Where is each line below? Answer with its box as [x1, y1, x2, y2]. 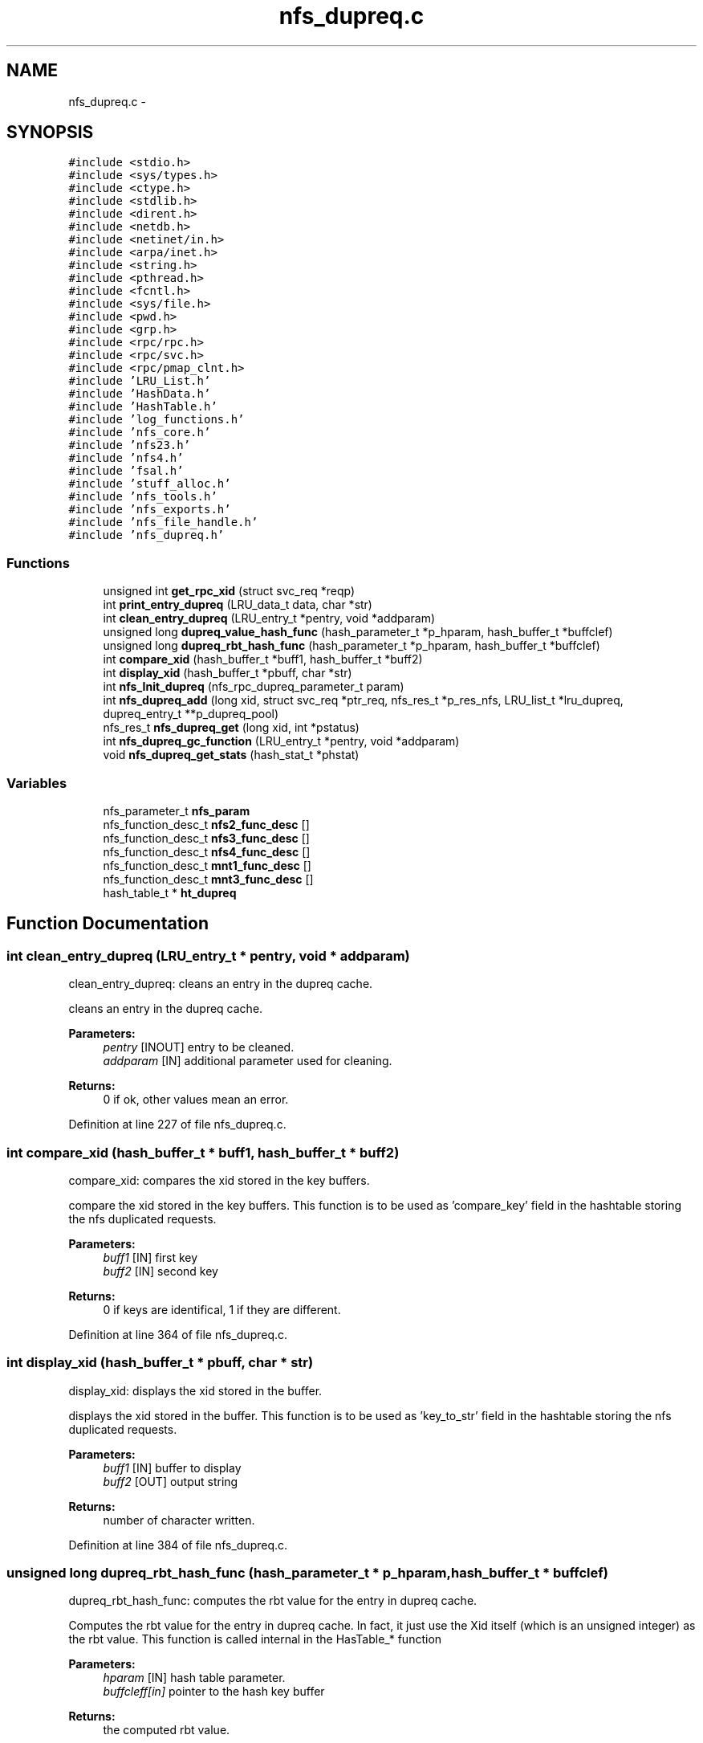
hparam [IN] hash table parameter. [103, 1671, 286, 1685]
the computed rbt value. [103, 1723, 230, 1737]
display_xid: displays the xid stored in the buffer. [68, 1383, 323, 1398]
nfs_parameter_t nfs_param [103, 803, 250, 818]
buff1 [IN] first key [103, 1250, 198, 1264]
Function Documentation [6, 913, 209, 934]
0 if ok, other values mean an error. [103, 1092, 289, 1107]
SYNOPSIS [6, 122, 94, 143]
